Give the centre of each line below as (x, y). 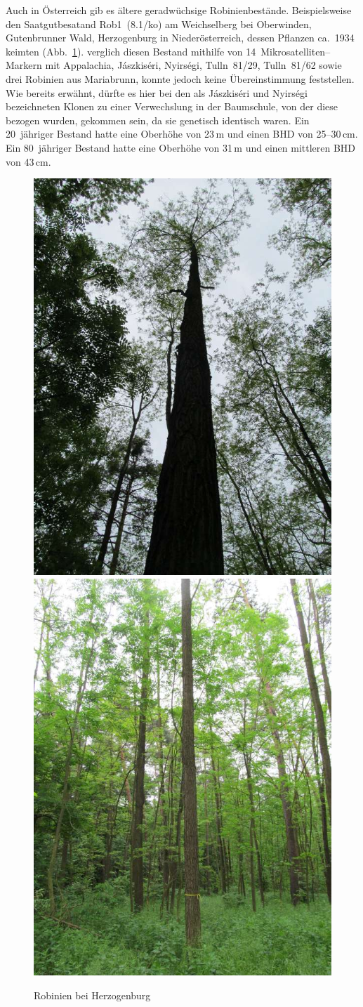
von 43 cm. (28, 161)
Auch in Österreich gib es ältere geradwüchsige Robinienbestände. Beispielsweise (179, 10)
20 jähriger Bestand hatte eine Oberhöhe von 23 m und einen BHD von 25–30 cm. (182, 134)
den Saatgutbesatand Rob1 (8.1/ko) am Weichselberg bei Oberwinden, (159, 24)
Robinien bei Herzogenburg (92, 995)
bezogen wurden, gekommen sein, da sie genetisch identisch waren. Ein (158, 120)
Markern (24, 65)
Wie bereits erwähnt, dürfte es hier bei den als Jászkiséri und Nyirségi (157, 92)
